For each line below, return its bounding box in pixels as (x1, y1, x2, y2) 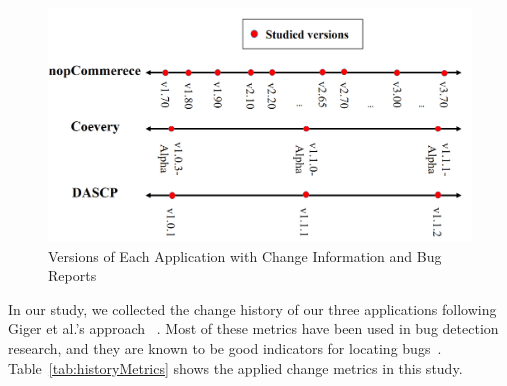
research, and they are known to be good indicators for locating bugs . (8, 337, 442, 358)
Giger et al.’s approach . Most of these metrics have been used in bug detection (8, 318, 499, 339)
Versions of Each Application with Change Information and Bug (48, 245, 442, 266)
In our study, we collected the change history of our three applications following (8, 298, 497, 319)
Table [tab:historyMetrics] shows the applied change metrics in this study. (8, 357, 463, 378)
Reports (48, 265, 97, 286)
